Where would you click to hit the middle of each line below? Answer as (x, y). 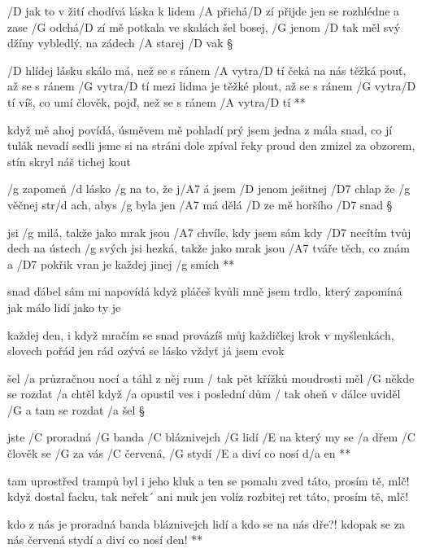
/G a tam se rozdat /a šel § (76, 409)
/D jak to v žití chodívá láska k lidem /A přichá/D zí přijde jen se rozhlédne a (204, 11)
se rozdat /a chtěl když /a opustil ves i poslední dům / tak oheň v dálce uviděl (204, 394)
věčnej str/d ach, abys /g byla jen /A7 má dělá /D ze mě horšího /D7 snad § (200, 204)
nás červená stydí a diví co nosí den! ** (105, 540)
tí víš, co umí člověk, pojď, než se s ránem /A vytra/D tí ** (157, 101)
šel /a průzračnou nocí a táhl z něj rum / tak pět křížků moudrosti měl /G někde (211, 377)
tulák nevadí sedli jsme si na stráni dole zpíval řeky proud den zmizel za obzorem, (211, 145)
